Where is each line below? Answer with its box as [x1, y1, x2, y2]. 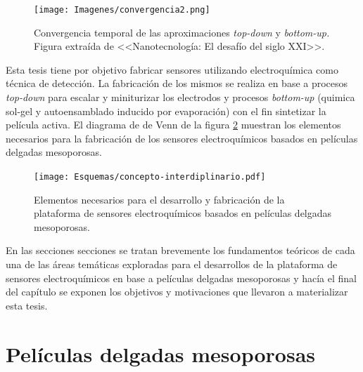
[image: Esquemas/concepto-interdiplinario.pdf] [34, 172, 266, 182]
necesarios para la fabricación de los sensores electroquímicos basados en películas [6, 131, 358, 145]
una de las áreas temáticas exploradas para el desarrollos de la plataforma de [6, 257, 338, 272]
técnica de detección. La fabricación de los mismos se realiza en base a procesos [6, 76, 348, 91]
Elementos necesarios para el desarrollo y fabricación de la [34, 192, 285, 206]
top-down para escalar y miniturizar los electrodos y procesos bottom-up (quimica [6, 90, 355, 105]
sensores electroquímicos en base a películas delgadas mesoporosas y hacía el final [6, 270, 357, 285]
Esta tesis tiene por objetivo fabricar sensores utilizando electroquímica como [6, 62, 338, 77]
